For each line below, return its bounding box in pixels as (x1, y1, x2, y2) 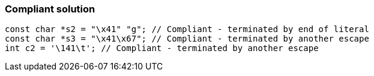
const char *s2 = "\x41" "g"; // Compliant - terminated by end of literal (5, 24, 369, 34)
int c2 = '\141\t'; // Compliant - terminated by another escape (5, 43, 319, 53)
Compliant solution (5, 3, 95, 15)
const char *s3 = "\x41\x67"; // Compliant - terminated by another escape (5, 34, 369, 44)
